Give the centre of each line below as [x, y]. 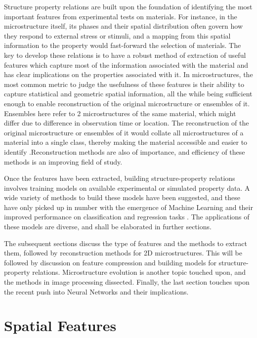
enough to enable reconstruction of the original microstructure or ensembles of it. [127, 103]
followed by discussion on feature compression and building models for [110, 262]
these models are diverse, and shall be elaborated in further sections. [108, 227]
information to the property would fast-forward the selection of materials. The [123, 45]
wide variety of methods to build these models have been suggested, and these [122, 197]
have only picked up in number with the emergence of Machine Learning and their [128, 207]
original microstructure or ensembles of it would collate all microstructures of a [124, 132]
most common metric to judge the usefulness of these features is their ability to [124, 84]
